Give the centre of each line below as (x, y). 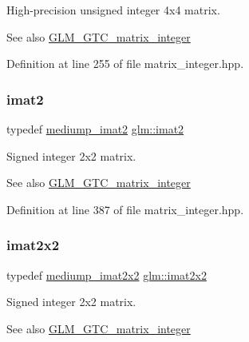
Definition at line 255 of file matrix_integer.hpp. (125, 64)
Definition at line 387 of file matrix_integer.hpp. (125, 209)
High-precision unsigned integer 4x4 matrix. (113, 10)
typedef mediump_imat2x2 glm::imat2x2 (107, 274)
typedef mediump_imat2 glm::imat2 (95, 129)
